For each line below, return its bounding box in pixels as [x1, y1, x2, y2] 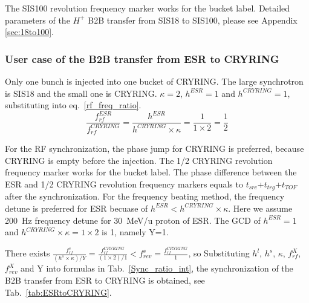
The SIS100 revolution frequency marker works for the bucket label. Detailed [5, 2, 290, 14]
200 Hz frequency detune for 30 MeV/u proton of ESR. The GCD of [5, 213, 261, 226]
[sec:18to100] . [5, 25, 54, 38]
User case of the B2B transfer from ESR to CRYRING [5, 51, 279, 66]
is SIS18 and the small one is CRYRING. [5, 86, 157, 99]
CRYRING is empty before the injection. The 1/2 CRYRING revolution [5, 154, 273, 166]
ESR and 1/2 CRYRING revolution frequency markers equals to [5, 177, 243, 190]
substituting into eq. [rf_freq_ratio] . [5, 99, 141, 111]
